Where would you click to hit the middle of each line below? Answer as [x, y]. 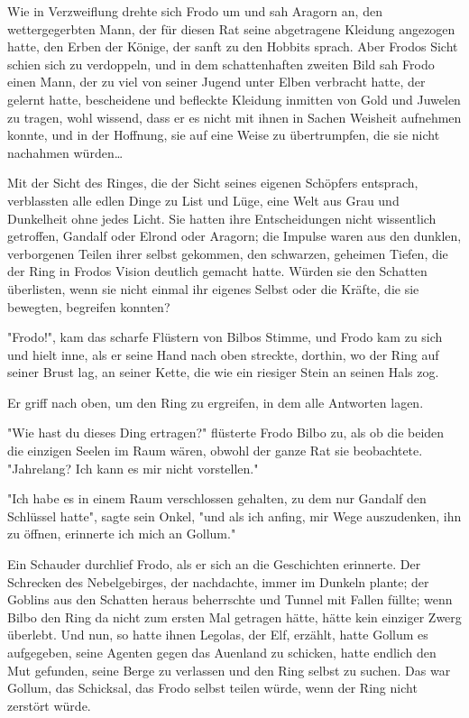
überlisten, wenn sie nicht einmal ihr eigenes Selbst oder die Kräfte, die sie [213, 288]
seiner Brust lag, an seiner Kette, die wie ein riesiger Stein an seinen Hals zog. [223, 372]
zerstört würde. [49, 705]
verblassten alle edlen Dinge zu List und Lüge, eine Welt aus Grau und [203, 200]
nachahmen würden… [65, 152]
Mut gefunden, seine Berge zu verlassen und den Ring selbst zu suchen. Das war [229, 670]
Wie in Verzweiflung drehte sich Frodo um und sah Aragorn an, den [195, 11]
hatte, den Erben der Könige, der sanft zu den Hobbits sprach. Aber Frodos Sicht [233, 46]
